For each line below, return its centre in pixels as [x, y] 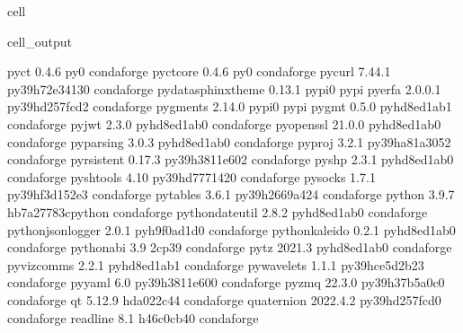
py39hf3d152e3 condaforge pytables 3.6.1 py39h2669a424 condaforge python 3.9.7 [231, 194]
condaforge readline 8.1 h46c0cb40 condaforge [133, 317]
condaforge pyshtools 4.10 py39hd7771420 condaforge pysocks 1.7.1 [191, 176]
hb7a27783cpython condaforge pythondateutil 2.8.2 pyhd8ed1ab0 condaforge [218, 211]
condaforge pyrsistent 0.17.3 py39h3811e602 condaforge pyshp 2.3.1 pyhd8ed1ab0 [231, 159]
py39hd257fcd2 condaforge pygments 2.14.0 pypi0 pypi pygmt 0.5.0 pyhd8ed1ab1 [230, 106]
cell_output [40, 41]
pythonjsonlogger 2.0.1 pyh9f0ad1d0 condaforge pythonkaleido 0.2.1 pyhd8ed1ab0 [231, 229]
